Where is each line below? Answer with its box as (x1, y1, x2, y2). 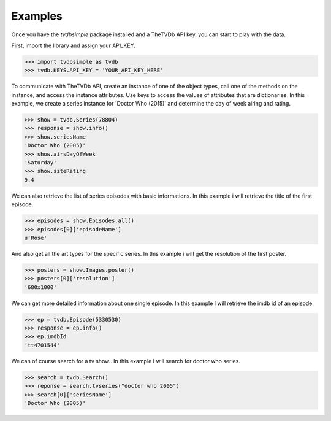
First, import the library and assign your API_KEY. (11, 42, 136, 49)
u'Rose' (24, 234, 47, 241)
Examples (11, 9, 63, 23)
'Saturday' (24, 160, 57, 166)
